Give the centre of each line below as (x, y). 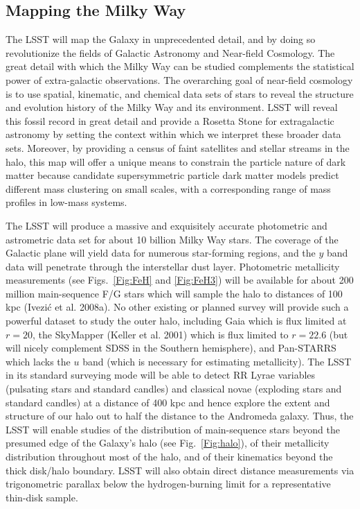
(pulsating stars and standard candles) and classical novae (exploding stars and (174, 389)
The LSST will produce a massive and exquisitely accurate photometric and (166, 225)
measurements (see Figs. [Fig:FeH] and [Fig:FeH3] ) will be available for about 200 (180, 280)
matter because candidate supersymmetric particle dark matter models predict (172, 175)
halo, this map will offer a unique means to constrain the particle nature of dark (176, 161)
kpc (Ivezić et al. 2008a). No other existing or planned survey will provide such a (177, 307)
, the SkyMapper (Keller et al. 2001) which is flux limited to (160, 334)
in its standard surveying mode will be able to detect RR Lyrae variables (161, 375)
